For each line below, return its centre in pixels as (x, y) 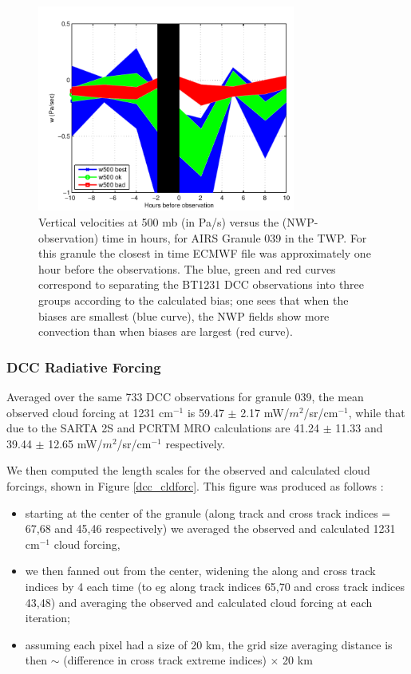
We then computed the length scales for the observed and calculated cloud (188, 470)
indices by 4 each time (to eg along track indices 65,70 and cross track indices (215, 586)
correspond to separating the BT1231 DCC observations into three (202, 284)
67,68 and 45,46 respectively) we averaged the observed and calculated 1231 (210, 528)
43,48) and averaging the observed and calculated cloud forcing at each (199, 602)
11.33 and (359, 428)
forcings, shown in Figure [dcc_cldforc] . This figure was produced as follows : (195, 485)
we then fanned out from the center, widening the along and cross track (200, 571)
